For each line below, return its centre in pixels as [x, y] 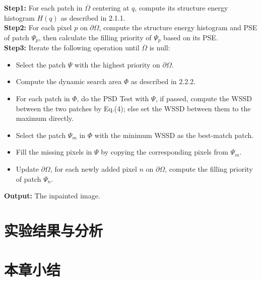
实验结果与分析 [54, 230]
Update [27, 168]
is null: [160, 48]
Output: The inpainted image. [52, 196]
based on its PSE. [191, 37]
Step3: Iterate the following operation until [72, 48]
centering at [111, 8]
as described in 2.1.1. [93, 17]
